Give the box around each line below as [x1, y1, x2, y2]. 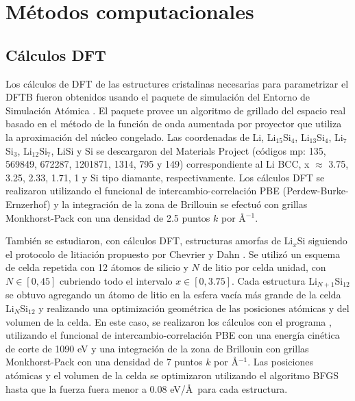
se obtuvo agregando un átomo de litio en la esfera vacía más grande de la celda [5, 287, 341, 302]
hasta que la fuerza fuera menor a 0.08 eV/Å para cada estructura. [5, 381, 288, 396]
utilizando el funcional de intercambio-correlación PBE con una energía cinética [5, 328, 340, 342]
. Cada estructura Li [232, 273, 317, 287]
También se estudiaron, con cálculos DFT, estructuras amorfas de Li [5, 233, 293, 248]
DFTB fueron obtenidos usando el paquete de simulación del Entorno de [5, 90, 310, 104]
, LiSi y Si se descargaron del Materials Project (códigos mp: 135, [51, 143, 326, 157]
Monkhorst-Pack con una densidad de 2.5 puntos [5, 210, 210, 224]
